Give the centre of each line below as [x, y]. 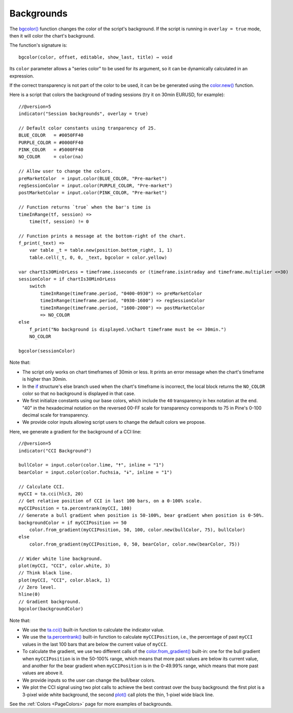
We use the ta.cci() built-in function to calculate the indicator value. [93, 630]
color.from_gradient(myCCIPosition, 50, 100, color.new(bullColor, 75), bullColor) [137, 530]
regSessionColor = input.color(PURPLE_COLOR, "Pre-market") [96, 185]
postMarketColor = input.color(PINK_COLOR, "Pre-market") [93, 193]
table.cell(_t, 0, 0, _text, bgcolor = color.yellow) [98, 257]
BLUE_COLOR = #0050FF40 [51, 135]
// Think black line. [46, 573]
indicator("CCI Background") [55, 451]
